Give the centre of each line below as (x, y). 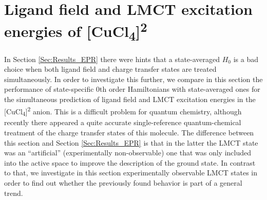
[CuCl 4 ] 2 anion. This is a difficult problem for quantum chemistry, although (123, 111)
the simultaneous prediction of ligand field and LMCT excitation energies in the (130, 99)
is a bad (246, 59)
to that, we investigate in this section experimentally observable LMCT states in (131, 173)
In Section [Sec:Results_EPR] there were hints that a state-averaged (112, 59)
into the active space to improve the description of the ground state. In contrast (130, 162)
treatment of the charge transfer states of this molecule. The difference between (129, 133)
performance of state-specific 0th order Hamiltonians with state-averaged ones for (132, 89)
